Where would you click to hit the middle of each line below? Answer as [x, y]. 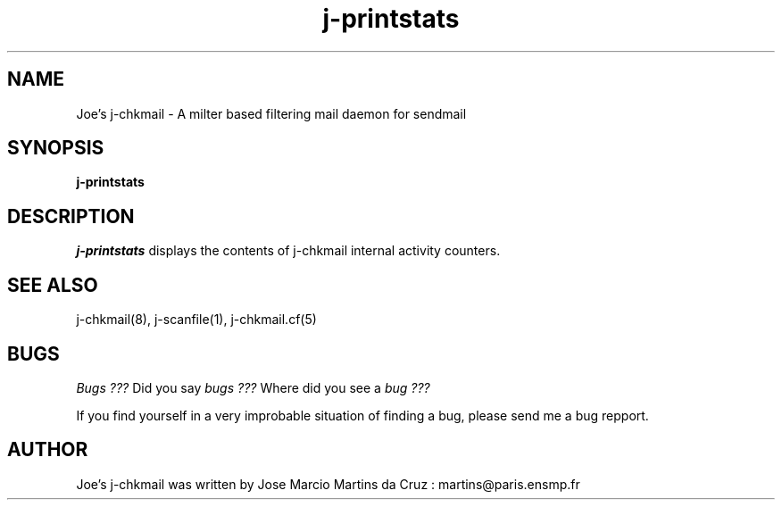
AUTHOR [48, 450]
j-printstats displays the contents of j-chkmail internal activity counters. [288, 251]
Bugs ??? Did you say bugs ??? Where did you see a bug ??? [253, 387]
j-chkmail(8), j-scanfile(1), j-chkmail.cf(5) [196, 320]
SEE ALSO [53, 285]
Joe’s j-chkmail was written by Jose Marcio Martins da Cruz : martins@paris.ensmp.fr [328, 484]
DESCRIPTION [71, 216]
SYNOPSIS [56, 148]
